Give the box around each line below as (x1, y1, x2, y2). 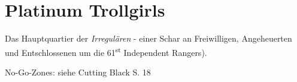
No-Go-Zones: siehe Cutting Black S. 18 (5, 65, 151, 78)
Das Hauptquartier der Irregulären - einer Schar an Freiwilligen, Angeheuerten (5, 32, 292, 45)
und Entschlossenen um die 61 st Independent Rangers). (5, 44, 207, 58)
